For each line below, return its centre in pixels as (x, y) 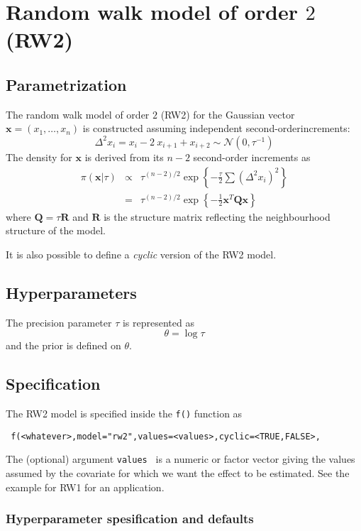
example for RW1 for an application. (85, 487)
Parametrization (66, 84)
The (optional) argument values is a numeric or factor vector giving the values (180, 459)
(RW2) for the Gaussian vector (228, 114)
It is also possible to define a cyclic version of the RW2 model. (141, 254)
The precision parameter (59, 322)
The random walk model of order (78, 114)
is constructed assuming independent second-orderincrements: (216, 128)
